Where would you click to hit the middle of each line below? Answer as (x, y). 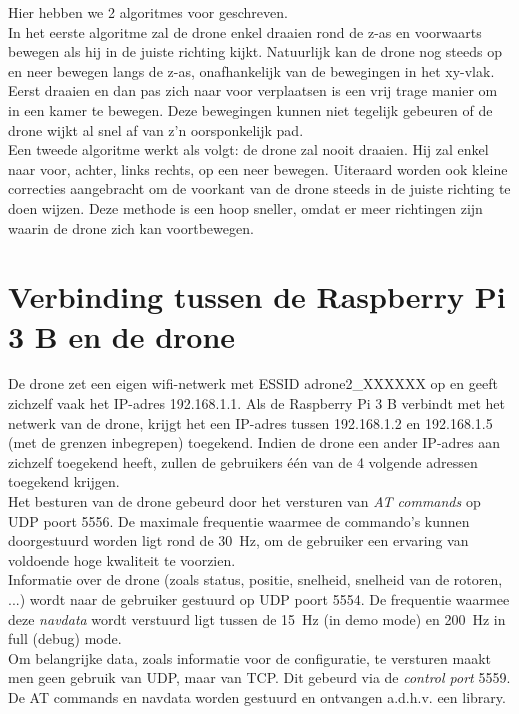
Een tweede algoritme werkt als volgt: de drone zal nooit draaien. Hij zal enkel (248, 149)
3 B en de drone (122, 335)
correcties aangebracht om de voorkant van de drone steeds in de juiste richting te (259, 188)
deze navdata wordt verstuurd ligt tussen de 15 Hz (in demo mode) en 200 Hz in (257, 618)
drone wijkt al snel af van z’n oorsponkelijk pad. (156, 129)
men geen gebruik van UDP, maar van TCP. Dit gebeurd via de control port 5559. (259, 677)
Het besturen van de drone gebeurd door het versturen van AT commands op (244, 501)
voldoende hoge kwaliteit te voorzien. (122, 559)
